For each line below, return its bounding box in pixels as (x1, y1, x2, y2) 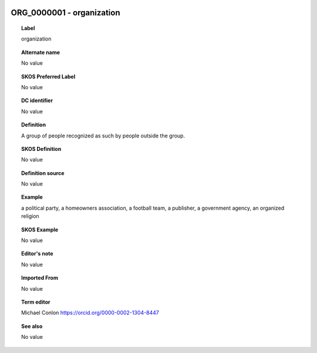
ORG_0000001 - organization (11, 8, 120, 18)
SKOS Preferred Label (21, 73, 76, 80)
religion (21, 213, 39, 220)
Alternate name (21, 49, 60, 56)
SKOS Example (21, 226, 59, 233)
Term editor (21, 298, 50, 305)
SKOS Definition (21, 145, 62, 152)
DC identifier (21, 97, 53, 104)
